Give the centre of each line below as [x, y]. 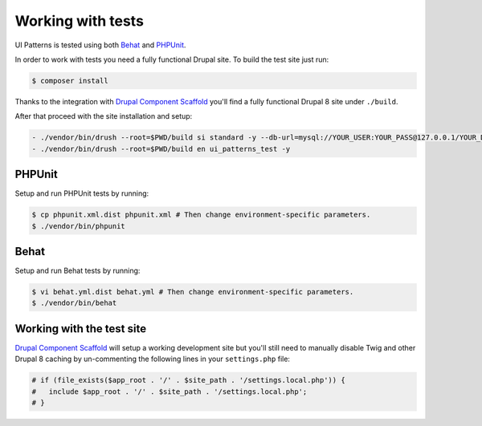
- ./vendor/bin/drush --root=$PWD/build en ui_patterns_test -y [161, 149]
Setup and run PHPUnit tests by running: [82, 193]
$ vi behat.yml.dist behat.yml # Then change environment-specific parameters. [193, 292]
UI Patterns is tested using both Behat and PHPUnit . [100, 45]
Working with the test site [81, 329]
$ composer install [70, 81]
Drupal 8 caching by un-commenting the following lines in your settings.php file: [153, 359]
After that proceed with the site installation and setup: [104, 116]
